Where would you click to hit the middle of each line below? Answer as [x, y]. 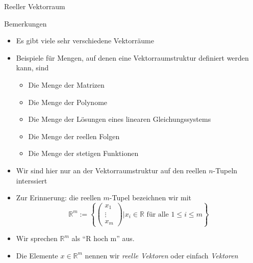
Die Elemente [37, 255]
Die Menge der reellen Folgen [74, 136]
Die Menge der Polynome [68, 102]
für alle [158, 214]
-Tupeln [225, 170]
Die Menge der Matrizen [66, 84]
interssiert [32, 180]
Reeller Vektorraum [35, 6]
